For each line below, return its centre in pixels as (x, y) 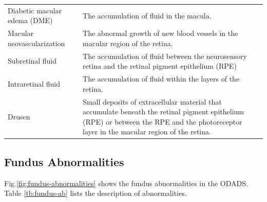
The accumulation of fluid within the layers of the (161, 79)
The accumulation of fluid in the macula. (147, 15)
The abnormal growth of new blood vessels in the (160, 33)
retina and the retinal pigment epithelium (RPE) (160, 66)
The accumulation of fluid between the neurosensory (165, 56)
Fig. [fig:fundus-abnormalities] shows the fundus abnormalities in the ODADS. (126, 183)
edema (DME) (30, 20)
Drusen (19, 116)
